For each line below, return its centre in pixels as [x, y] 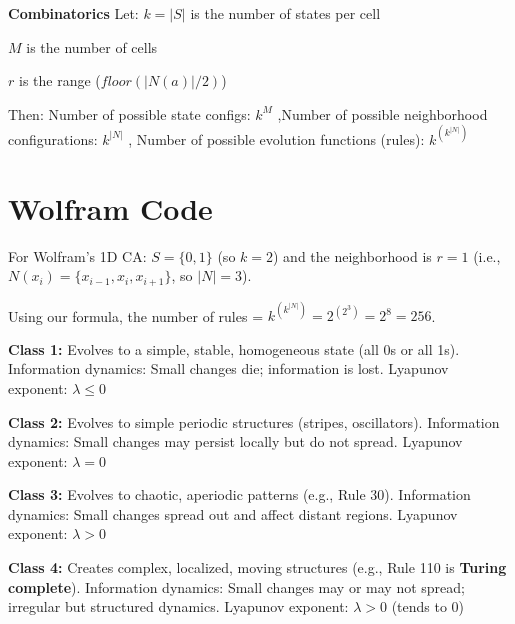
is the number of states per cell [285, 13]
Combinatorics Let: [73, 13]
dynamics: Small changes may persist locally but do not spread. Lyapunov [235, 441]
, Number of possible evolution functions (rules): [276, 138]
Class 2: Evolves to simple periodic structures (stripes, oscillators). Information [254, 421]
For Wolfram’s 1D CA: [77, 255]
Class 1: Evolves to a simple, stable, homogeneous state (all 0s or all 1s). [234, 348]
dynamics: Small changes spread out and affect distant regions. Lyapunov [233, 513]
